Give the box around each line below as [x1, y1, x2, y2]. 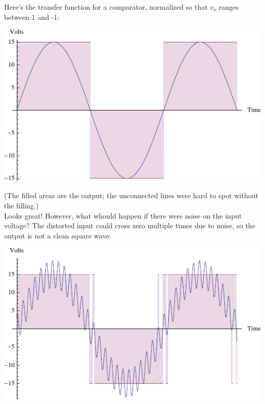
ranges [219, 2, 239, 12]
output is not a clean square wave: [4, 230, 111, 240]
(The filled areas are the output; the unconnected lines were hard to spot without [4, 190, 258, 201]
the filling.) [4, 200, 39, 211]
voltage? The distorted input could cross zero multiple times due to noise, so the [4, 220, 255, 231]
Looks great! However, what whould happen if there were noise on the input [4, 210, 242, 221]
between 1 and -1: [4, 11, 60, 22]
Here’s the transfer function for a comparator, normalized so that [4, 2, 208, 12]
